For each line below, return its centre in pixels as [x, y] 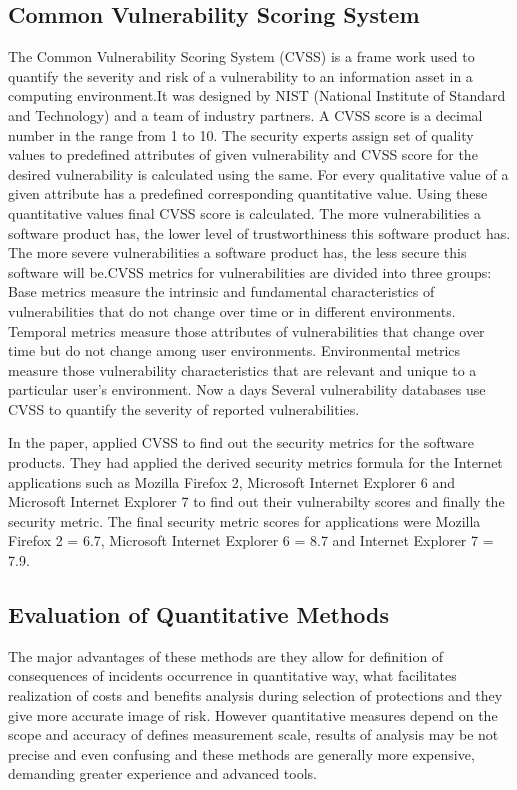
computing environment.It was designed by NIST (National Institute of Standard [257, 95]
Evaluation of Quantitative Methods [199, 614]
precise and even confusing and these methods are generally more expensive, [241, 753]
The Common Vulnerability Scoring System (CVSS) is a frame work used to [241, 56]
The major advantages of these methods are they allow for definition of [226, 655]
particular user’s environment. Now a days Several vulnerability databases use [247, 389]
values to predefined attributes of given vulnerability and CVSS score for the [243, 154]
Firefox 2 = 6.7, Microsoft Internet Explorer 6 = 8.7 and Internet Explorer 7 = [251, 540]
